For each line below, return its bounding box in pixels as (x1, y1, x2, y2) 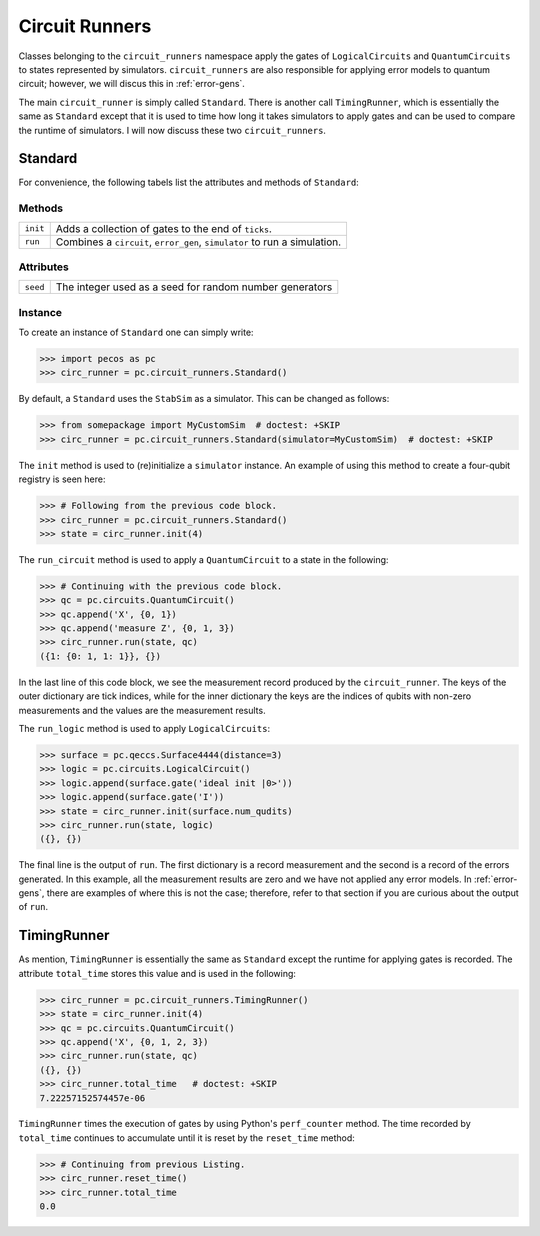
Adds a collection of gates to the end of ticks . (55, 221, 272, 235)
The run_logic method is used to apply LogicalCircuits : (18, 723, 270, 734)
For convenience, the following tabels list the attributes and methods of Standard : (18, 176, 359, 189)
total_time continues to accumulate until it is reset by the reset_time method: (18, 1131, 355, 1144)
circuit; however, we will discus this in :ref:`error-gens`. (18, 78, 245, 90)
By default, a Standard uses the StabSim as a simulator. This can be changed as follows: (18, 393, 390, 405)
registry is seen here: (18, 473, 106, 485)
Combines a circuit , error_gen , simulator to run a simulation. (55, 235, 342, 249)
